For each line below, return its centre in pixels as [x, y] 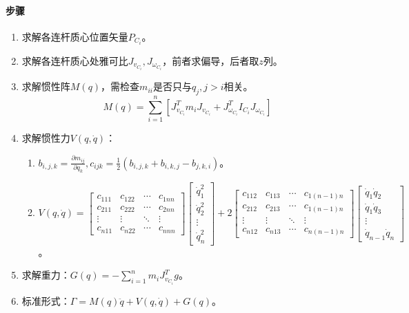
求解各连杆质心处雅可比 [75, 60]
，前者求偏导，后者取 [211, 60]
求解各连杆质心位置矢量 [75, 36]
